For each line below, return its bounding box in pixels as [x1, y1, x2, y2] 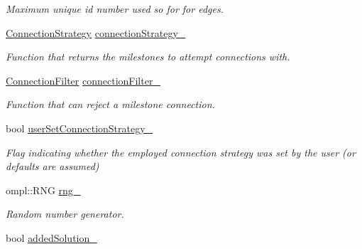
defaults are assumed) [6, 159, 99, 174]
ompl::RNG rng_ [6, 182, 81, 197]
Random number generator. [6, 206, 124, 221]
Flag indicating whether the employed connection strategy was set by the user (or [6, 144, 356, 159]
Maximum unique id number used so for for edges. [6, 1, 224, 16]
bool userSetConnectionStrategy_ [6, 120, 153, 135]
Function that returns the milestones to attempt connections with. [6, 49, 290, 64]
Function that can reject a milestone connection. [6, 97, 215, 112]
